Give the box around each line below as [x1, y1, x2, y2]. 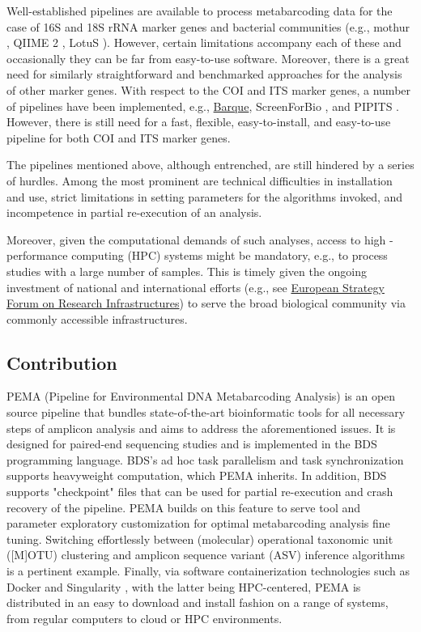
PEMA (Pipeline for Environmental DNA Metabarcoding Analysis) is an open [6, 388, 396, 405]
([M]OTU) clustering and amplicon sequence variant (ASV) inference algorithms [6, 546, 405, 563]
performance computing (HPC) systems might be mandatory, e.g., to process [6, 247, 388, 264]
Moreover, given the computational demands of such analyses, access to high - [6, 231, 393, 248]
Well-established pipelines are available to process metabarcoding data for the [6, 2, 393, 19]
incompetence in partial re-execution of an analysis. [6, 204, 262, 221]
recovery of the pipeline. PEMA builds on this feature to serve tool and [6, 498, 361, 515]
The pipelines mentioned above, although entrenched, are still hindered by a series [6, 156, 415, 173]
